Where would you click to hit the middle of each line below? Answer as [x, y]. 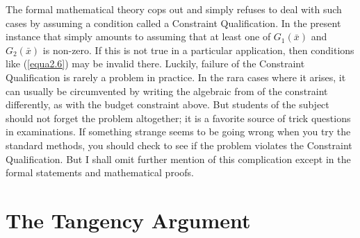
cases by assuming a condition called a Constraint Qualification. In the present [173, 23]
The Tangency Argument [128, 220]
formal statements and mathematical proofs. [100, 172]
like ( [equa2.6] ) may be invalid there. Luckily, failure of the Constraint [155, 63]
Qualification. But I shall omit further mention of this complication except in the [178, 159]
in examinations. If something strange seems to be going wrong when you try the [178, 131]
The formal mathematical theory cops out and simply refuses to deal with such [174, 9]
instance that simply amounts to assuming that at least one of [138, 36]
